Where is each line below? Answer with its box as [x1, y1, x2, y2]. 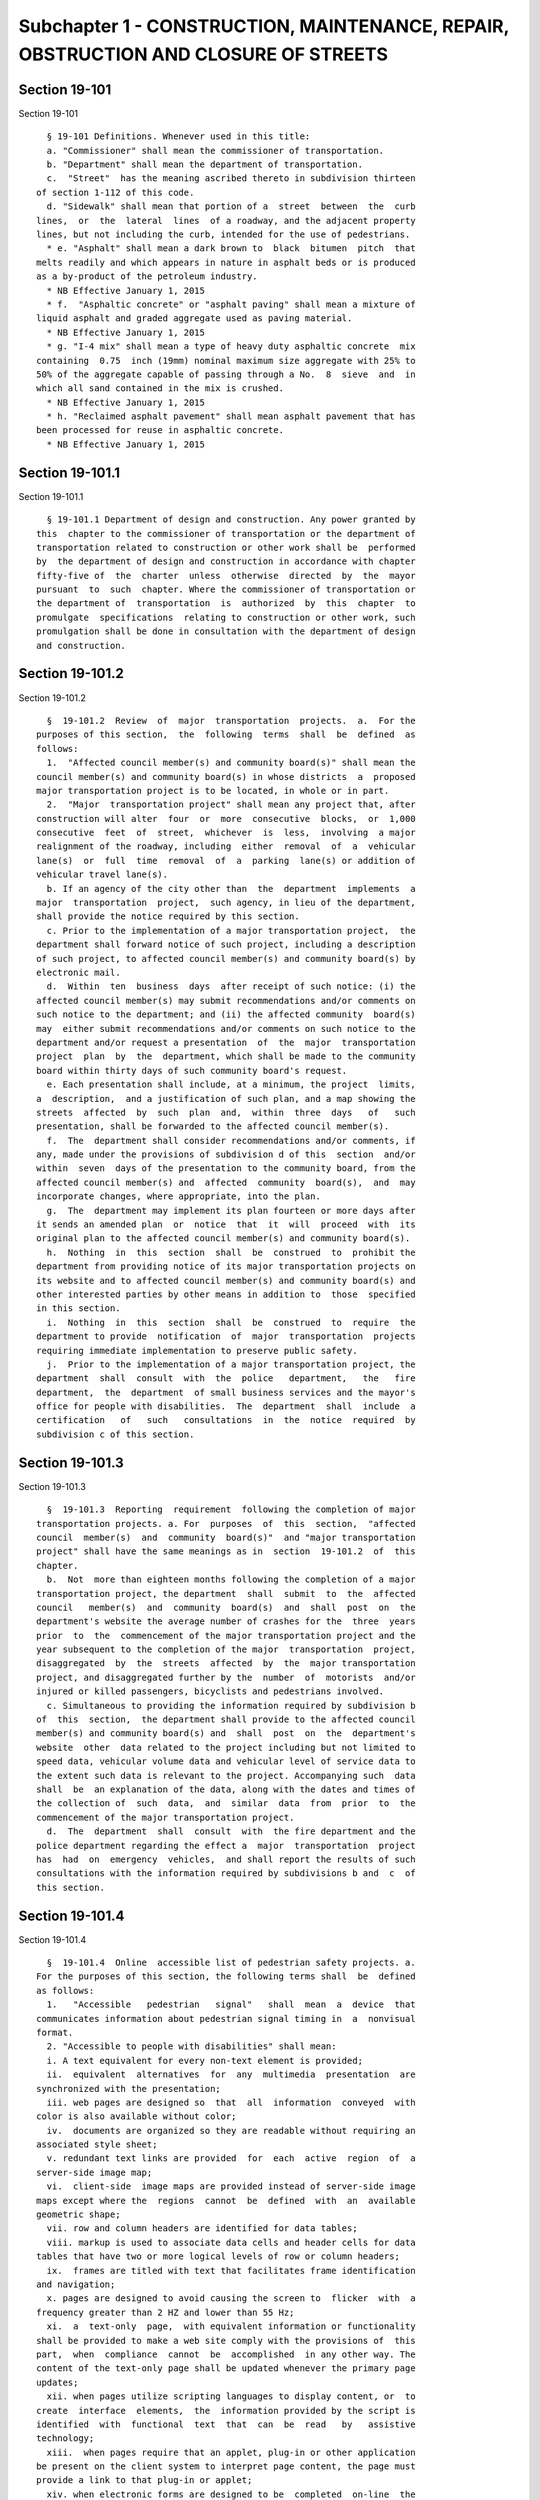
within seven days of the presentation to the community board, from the [36, 1163, 416, 1174]
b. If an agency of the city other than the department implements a [46, 883, 416, 894]
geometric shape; [36, 2209, 121, 2220]
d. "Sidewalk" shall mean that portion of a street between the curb [46, 201, 416, 212]
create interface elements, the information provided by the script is [36, 2405, 416, 2416]
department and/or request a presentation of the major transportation [36, 1036, 416, 1048]
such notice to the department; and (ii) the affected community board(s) [36, 1009, 416, 1020]
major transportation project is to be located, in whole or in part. [36, 785, 390, 796]
